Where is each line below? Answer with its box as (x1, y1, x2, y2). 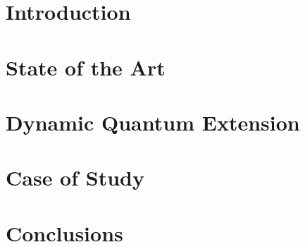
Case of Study (6, 163, 144, 192)
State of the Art (6, 52, 166, 81)
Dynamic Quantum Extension (6, 107, 300, 136)
